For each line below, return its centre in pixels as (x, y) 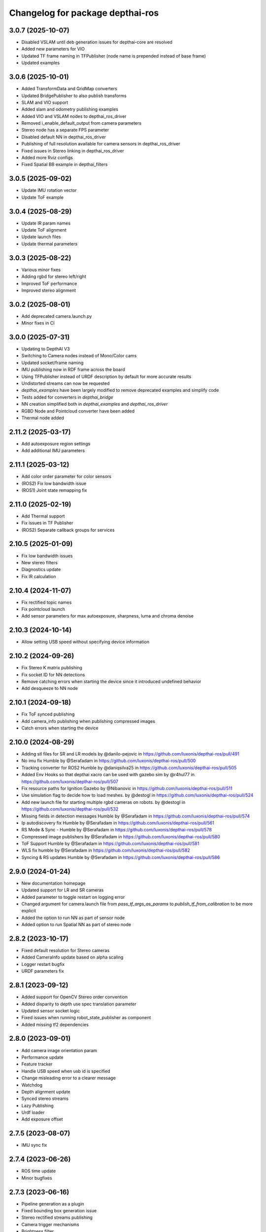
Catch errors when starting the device (60, 728)
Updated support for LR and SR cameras (63, 890)
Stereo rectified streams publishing (57, 1218)
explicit (29, 911)
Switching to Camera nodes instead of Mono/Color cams (79, 356)
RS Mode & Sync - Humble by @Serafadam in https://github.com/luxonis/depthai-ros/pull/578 (116, 830)
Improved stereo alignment (49, 290)
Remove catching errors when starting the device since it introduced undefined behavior (111, 682)
